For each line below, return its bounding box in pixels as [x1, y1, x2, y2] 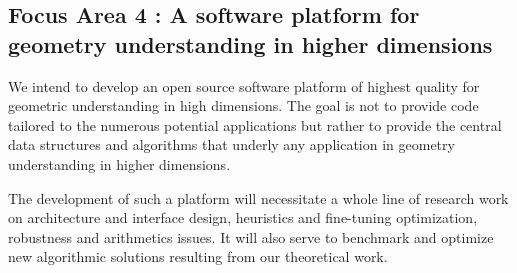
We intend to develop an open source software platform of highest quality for [8, 75, 480, 96]
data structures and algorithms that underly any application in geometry [8, 134, 455, 155]
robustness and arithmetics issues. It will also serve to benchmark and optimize [8, 226, 494, 247]
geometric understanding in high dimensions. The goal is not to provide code [8, 95, 479, 116]
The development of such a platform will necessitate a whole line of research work [8, 187, 509, 208]
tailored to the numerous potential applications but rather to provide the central [8, 114, 502, 135]
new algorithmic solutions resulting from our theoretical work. [8, 246, 388, 267]
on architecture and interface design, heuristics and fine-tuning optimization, [8, 207, 478, 228]
